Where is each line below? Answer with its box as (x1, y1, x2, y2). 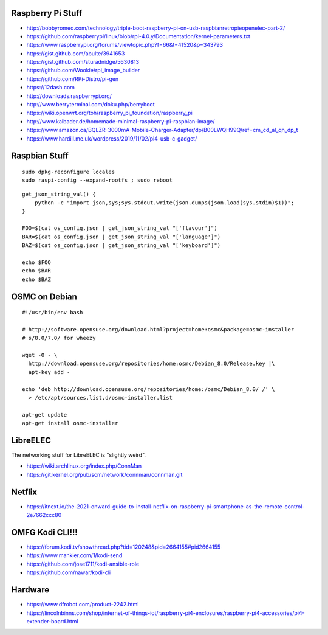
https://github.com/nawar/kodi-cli (26, 569, 111, 576)
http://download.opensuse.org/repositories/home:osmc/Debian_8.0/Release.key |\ (28, 360, 275, 367)
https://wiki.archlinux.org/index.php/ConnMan (26, 462, 142, 470)
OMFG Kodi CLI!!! (11, 527, 78, 538)
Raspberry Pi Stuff (11, 8, 83, 18)
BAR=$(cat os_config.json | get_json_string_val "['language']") (22, 233, 221, 240)
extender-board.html (26, 617, 78, 625)
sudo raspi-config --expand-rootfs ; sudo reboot (22, 177, 173, 184)
